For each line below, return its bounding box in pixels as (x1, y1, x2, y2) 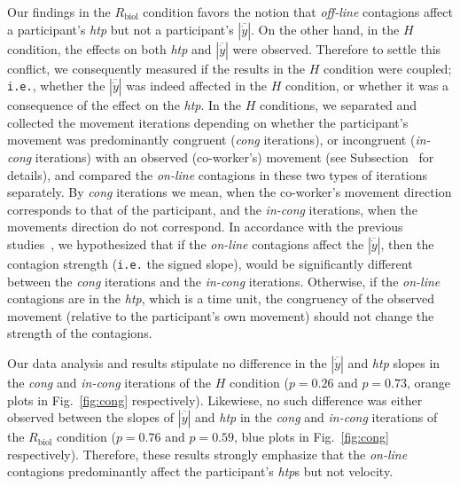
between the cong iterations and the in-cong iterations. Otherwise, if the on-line (7, 271, 441, 290)
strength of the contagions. (7, 324, 152, 342)
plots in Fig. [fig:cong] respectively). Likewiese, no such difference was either (7, 390, 423, 409)
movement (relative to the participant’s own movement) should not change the (7, 306, 434, 325)
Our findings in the (7, 3, 111, 20)
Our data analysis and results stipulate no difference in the (7, 353, 327, 372)
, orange (407, 372, 451, 391)
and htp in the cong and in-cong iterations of (195, 408, 438, 427)
